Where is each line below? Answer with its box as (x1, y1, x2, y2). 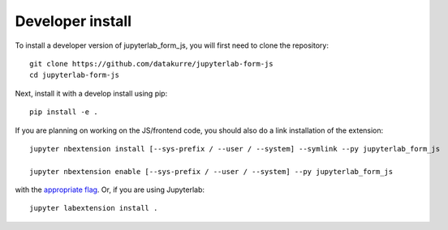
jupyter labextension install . (29, 203, 158, 213)
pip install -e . (29, 108, 98, 117)
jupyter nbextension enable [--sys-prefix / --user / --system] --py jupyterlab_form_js (29, 167, 394, 176)
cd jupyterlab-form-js (29, 70, 120, 80)
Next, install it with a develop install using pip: (15, 88, 168, 98)
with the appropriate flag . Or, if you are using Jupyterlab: (15, 185, 205, 194)
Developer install (15, 12, 132, 30)
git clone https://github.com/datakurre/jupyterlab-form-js (29, 59, 274, 68)
